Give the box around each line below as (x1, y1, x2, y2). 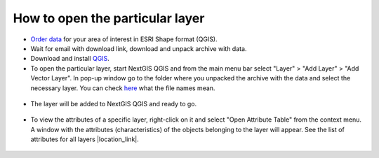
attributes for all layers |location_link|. (30, 135, 140, 143)
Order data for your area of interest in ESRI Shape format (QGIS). (30, 35, 218, 43)
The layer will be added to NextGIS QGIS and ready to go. (30, 99, 197, 108)
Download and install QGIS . (30, 55, 110, 63)
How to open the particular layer (13, 10, 205, 26)
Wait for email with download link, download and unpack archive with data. (30, 44, 247, 52)
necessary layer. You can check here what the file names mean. (30, 84, 215, 92)
